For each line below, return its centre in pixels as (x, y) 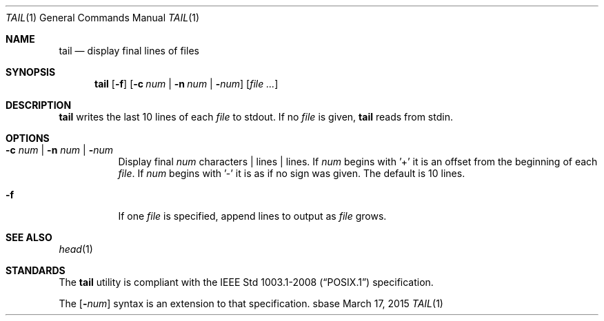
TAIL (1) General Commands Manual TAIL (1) (103, 18)
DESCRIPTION (39, 105)
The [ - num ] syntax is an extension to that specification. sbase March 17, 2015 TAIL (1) (251, 303)
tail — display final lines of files (129, 51)
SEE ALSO (29, 237)
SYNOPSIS (31, 72)
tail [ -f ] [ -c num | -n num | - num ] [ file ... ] (187, 84)
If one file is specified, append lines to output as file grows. (252, 216)
